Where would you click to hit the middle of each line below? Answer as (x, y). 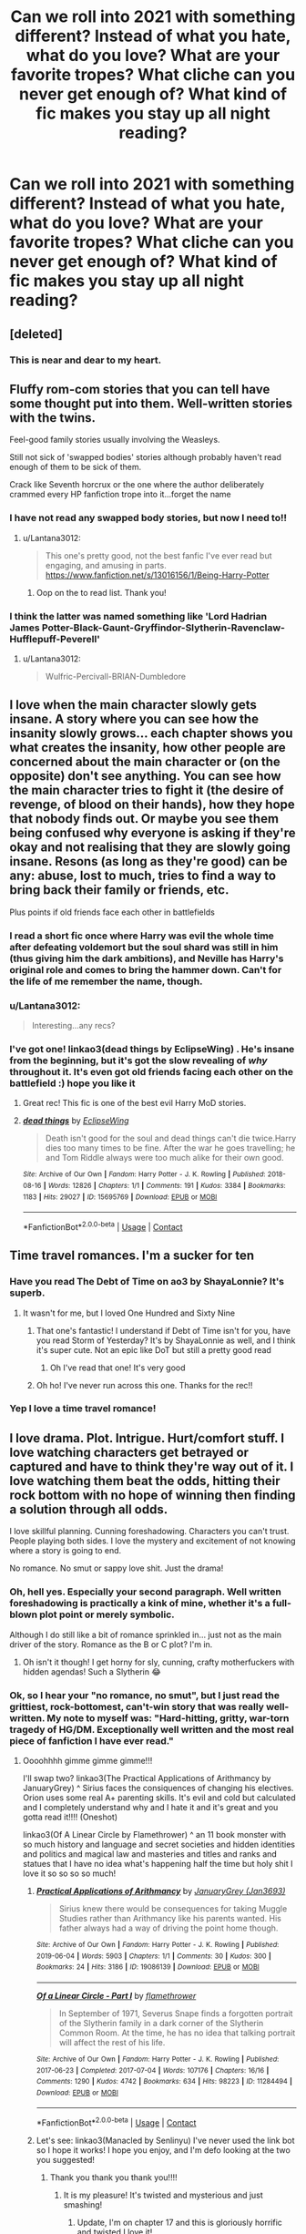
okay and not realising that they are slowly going (150, 848)
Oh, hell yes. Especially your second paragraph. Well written (146, 1592)
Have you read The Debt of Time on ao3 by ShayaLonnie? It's (147, 1282)
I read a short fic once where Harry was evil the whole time (142, 936)
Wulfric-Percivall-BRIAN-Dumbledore (116, 676)
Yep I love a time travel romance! (83, 1409)
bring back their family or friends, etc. (119, 890)
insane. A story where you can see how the (134, 719)
